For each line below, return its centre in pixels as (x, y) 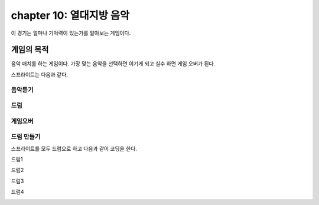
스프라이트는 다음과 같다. (39, 74)
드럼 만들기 (26, 137)
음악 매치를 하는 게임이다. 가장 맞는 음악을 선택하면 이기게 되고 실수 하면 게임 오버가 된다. (113, 64)
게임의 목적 (30, 50)
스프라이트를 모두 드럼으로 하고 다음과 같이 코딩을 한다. (74, 148)
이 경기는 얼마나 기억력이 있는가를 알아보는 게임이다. (71, 33)
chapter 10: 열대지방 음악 (70, 15)
